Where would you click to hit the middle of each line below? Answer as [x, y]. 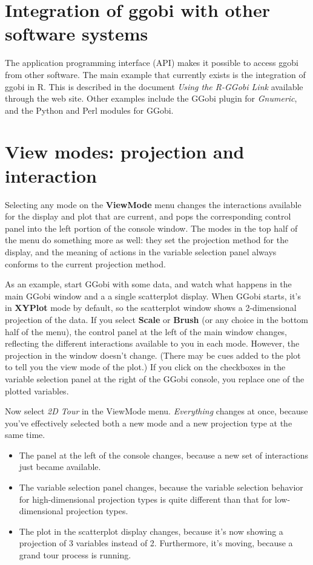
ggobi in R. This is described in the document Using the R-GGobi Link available [154, 86]
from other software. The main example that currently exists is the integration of [155, 74]
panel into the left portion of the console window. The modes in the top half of [151, 228]
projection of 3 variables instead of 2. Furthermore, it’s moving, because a [156, 543]
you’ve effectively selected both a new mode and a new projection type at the [149, 423]
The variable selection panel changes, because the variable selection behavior [161, 487]
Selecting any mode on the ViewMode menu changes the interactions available [153, 204]
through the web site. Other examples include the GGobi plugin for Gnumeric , [151, 98]
